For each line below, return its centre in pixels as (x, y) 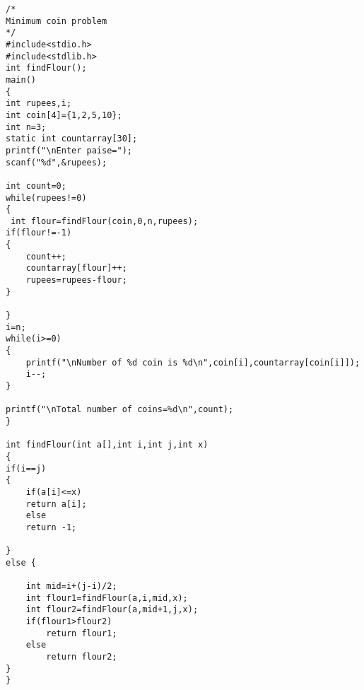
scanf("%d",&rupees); (57, 162)
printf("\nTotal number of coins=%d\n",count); (120, 410)
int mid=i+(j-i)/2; (71, 586)
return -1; (51, 527)
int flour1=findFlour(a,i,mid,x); (107, 598)
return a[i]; (56, 504)
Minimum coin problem (57, 21)
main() (21, 80)
